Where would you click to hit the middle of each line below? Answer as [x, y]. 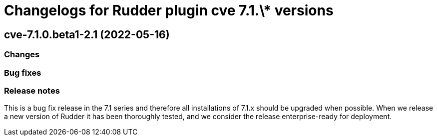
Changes [22, 55]
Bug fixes [23, 72]
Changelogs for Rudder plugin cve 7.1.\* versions [169, 10]
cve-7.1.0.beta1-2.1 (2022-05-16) [87, 34]
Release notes [32, 90]
